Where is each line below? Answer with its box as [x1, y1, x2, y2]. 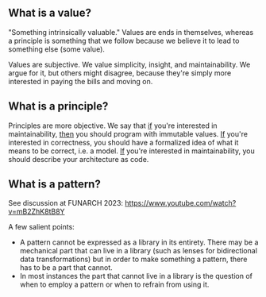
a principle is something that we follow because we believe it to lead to [8, 36, 240, 45]
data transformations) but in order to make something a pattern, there [19, 254, 248, 264]
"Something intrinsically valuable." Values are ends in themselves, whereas [8, 27, 254, 37]
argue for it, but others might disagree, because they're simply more [8, 67, 232, 78]
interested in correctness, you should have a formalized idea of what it [8, 137, 239, 147]
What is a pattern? [8, 178, 101, 191]
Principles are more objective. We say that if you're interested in [8, 121, 218, 130]
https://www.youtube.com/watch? [125, 199, 237, 208]
